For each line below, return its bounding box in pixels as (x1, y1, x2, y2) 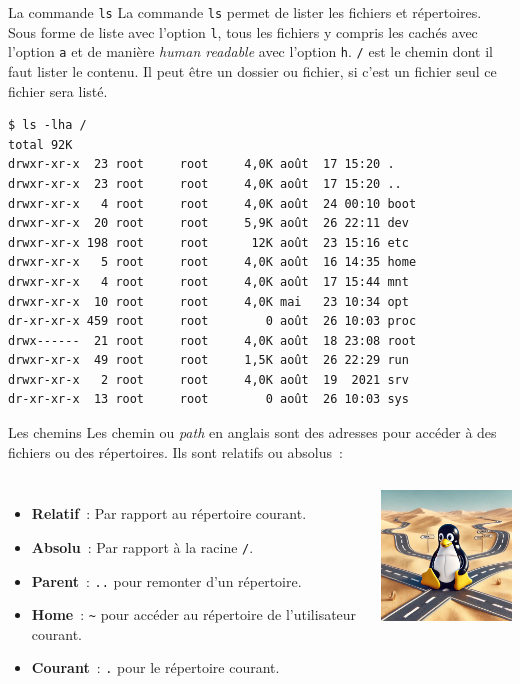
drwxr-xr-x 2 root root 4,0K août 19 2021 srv (8, 372, 409, 387)
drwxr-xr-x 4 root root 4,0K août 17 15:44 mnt (8, 274, 409, 289)
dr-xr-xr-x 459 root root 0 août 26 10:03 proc (8, 314, 417, 329)
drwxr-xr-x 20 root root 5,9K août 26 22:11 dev (8, 216, 409, 231)
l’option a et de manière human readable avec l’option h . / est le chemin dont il (8, 41, 493, 62)
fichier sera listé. (8, 80, 108, 101)
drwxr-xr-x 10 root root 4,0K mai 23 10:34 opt (8, 294, 409, 309)
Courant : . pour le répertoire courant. (31, 657, 280, 678)
